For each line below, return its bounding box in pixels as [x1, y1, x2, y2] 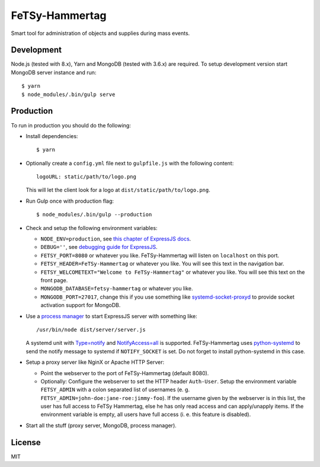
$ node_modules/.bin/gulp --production [36, 211, 152, 218]
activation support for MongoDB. [40, 302, 121, 309]
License [11, 437, 41, 447]
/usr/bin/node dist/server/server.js [36, 326, 146, 333]
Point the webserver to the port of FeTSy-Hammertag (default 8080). [40, 369, 209, 376]
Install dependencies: [25, 132, 78, 139]
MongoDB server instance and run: [11, 69, 97, 76]
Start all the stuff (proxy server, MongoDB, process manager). [25, 421, 177, 429]
